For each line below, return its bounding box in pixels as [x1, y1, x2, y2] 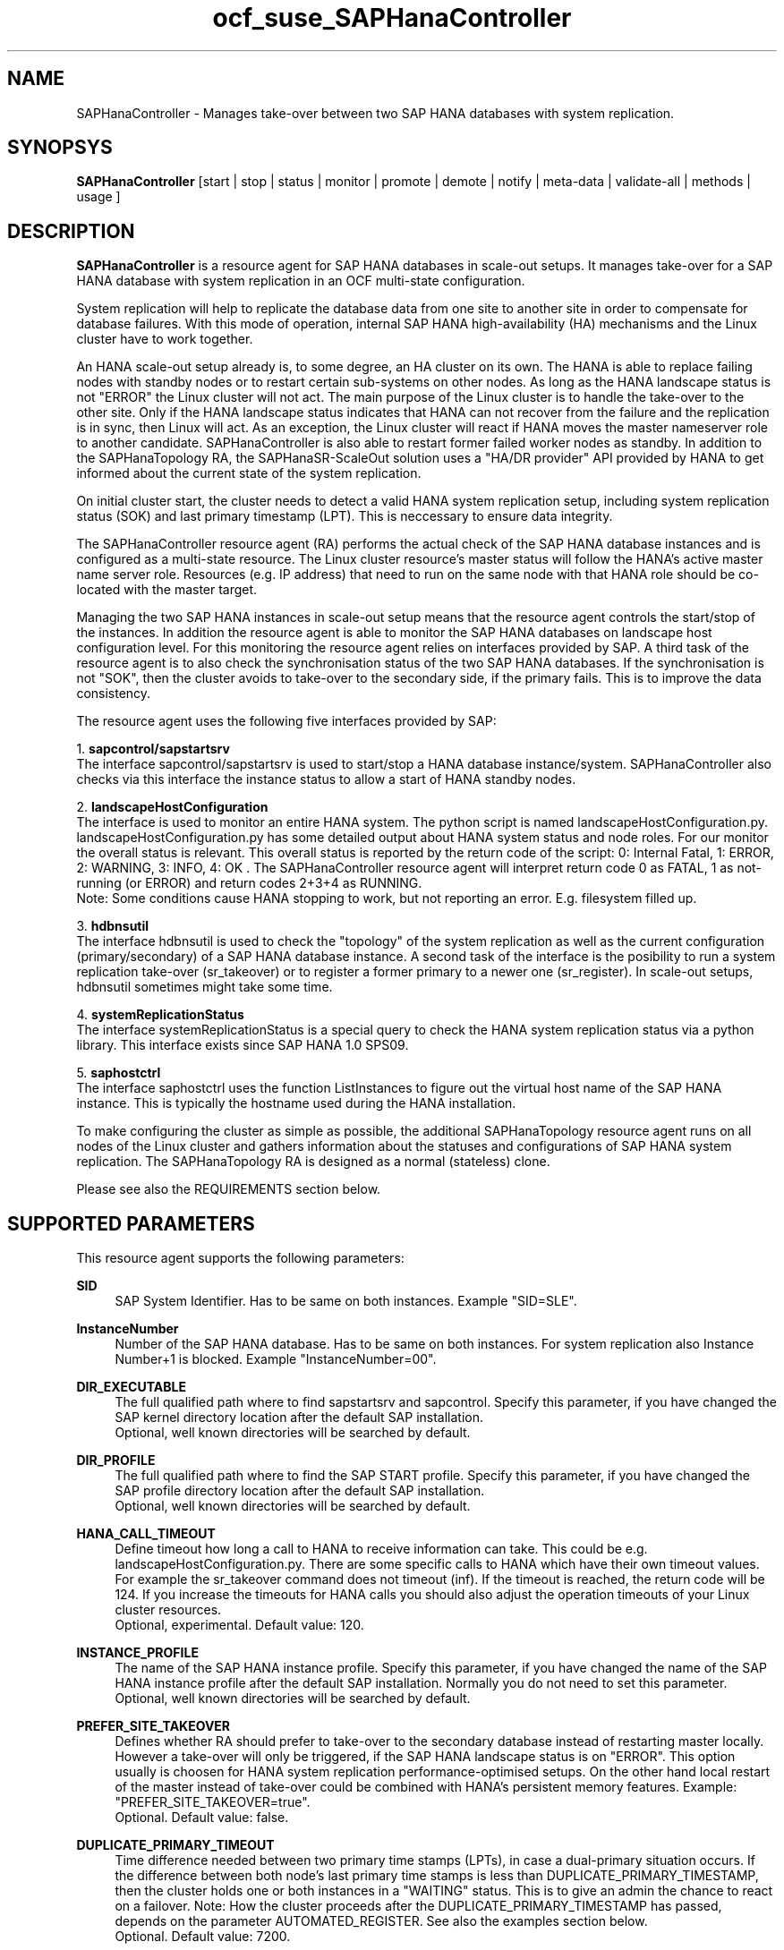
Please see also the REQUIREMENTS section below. [76, 1181, 381, 1197]
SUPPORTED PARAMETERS [7, 1212, 255, 1235]
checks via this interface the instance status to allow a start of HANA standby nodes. [76, 771, 576, 788]
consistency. [76, 685, 151, 702]
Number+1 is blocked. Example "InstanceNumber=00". [115, 1351, 437, 1367]
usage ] [76, 189, 121, 205]
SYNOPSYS [7, 136, 113, 159]
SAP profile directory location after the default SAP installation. [115, 1483, 485, 1499]
